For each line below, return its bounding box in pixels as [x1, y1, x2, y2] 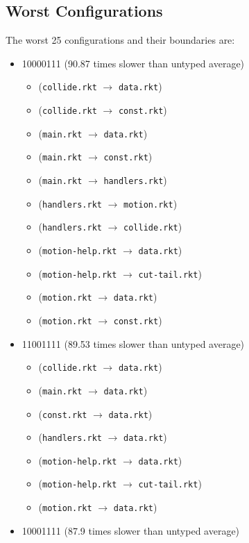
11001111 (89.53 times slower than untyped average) [22, 336, 245, 351]
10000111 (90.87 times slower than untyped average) [22, 56, 245, 70]
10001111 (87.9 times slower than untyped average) [22, 523, 240, 537]
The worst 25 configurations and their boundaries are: [6, 33, 235, 47]
